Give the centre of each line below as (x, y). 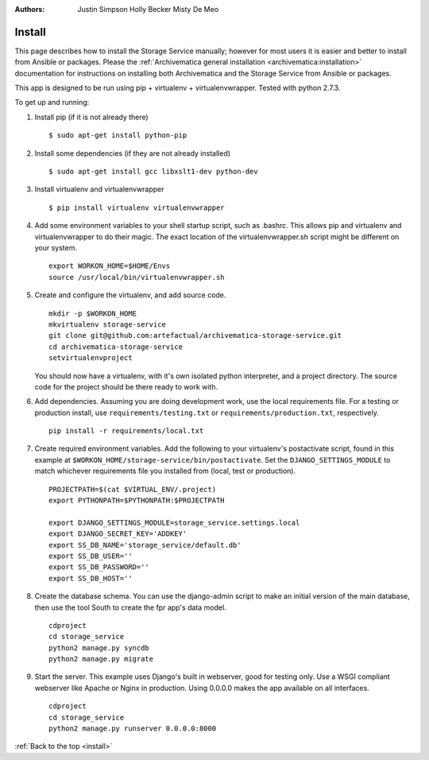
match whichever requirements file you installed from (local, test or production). (165, 471)
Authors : (30, 9)
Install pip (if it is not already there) (91, 117)
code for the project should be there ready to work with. (126, 386)
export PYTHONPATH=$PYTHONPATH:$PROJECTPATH (137, 500)
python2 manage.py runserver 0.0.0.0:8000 (133, 729)
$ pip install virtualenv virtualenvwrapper (137, 207)
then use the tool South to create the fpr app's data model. (130, 607)
